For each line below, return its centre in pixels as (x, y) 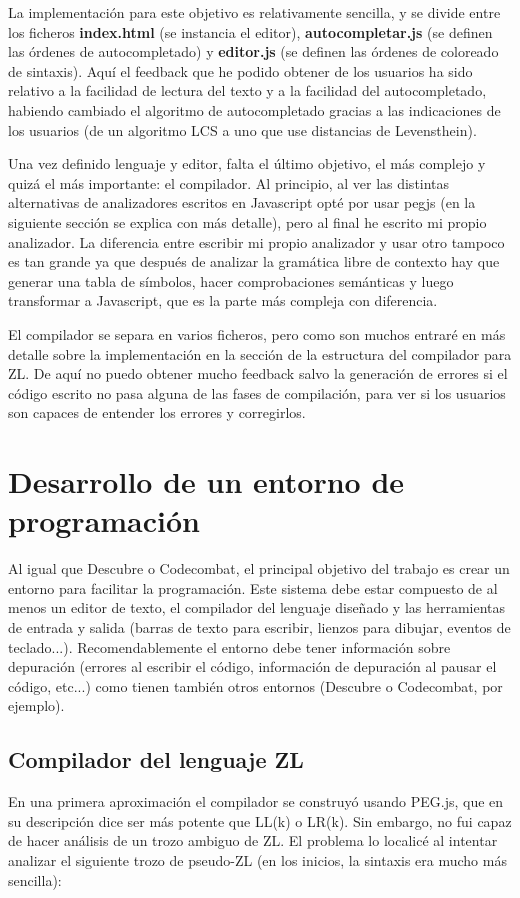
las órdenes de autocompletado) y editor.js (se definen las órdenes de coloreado (253, 51)
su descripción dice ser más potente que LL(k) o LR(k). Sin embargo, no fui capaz (260, 820)
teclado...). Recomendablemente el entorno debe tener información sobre (229, 646)
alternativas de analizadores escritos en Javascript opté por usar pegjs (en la (242, 202)
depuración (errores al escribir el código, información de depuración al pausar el (252, 666)
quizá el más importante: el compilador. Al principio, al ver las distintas (229, 182)
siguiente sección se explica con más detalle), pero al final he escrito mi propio (247, 221)
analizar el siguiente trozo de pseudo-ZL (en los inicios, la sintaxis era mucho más (257, 859)
